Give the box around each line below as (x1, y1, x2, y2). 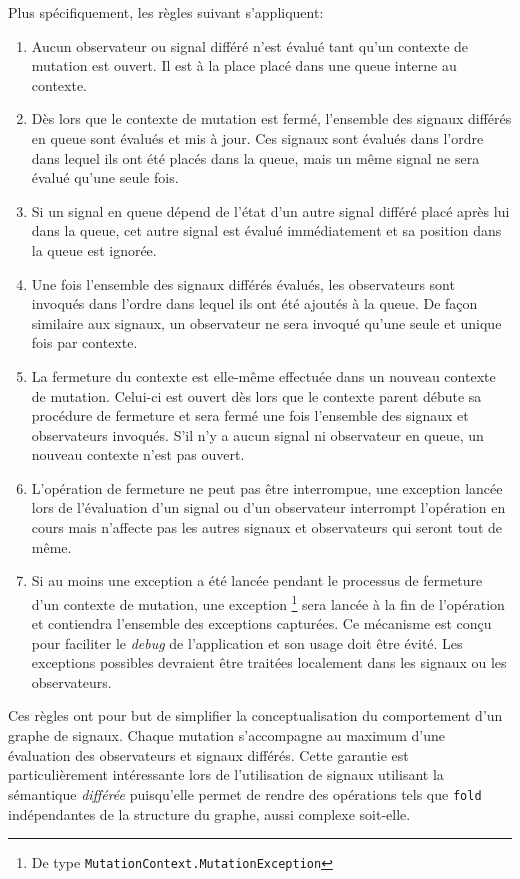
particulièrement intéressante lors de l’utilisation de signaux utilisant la (8, 764, 444, 785)
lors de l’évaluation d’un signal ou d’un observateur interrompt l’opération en (31, 497, 506, 518)
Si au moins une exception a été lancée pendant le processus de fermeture (31, 570, 483, 591)
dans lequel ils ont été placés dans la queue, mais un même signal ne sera (31, 147, 480, 168)
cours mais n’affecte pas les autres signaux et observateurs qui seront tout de (31, 517, 503, 538)
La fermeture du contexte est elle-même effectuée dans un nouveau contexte (31, 365, 496, 386)
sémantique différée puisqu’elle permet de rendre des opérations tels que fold (8, 783, 482, 804)
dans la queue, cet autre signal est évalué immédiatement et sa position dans (31, 220, 502, 241)
